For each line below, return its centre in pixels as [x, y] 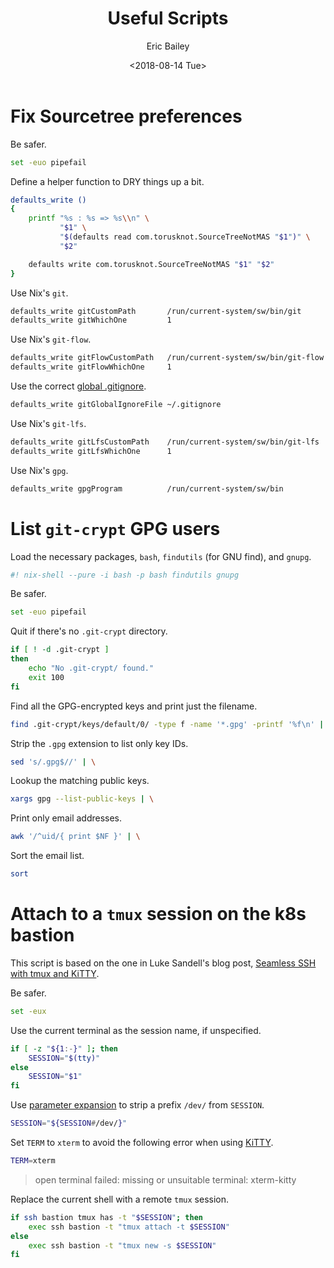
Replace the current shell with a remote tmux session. [119, 1199]
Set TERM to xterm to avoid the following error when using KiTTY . [142, 1143]
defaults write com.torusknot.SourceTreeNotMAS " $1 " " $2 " [151, 264]
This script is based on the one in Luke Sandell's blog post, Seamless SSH [163, 963]
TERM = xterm [33, 1161]
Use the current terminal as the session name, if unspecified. [136, 1030]
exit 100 [46, 677]
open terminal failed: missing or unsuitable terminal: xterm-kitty [165, 1179]
